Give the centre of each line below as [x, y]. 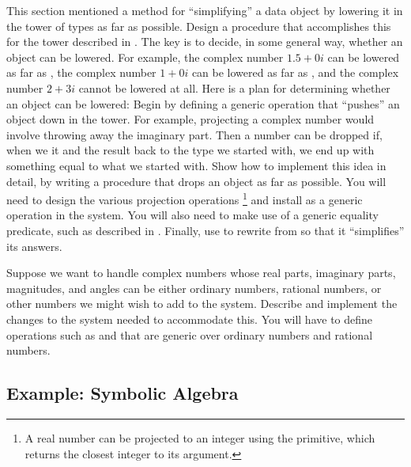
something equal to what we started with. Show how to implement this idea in [196, 165]
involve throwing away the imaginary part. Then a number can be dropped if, [194, 134]
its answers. [34, 246]
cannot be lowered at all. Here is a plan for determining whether [234, 87]
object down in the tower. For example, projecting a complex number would [190, 119]
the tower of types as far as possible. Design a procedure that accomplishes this [199, 26]
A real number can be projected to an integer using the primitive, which [200, 437]
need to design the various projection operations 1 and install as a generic [185, 198]
